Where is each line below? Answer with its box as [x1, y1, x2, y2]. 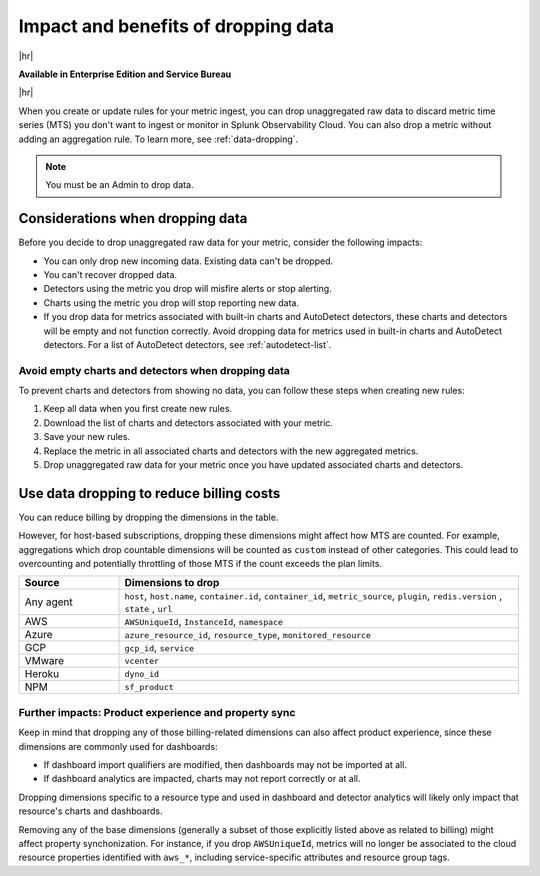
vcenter [124, 655, 160, 666]
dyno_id [124, 668, 160, 679]
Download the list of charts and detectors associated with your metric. [43, 416, 334, 429]
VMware [24, 654, 65, 668]
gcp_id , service [124, 641, 195, 655]
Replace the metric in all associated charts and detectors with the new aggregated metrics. [43, 445, 419, 457]
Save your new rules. [43, 431, 130, 443]
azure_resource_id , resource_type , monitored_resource [124, 628, 372, 642]
